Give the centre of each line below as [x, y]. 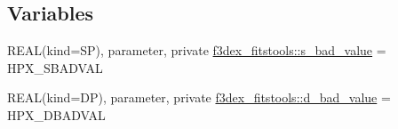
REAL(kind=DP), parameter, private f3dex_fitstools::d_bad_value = [199, 97]
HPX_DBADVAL [56, 114]
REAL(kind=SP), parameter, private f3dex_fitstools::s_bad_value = [197, 50]
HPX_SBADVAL [55, 67]
